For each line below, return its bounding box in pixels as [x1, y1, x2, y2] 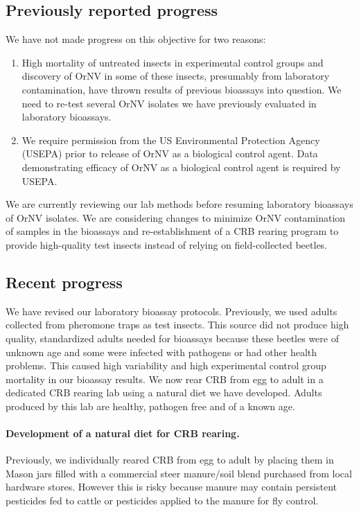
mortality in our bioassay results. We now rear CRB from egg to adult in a [6, 371, 324, 386]
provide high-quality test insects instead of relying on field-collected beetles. [6, 237, 328, 251]
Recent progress [6, 271, 123, 292]
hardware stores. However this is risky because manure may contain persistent [6, 479, 338, 494]
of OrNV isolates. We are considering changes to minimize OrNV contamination [6, 210, 346, 224]
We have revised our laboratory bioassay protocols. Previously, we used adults [6, 303, 338, 318]
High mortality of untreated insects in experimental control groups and [21, 55, 324, 69]
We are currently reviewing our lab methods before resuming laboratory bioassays [6, 197, 353, 211]
